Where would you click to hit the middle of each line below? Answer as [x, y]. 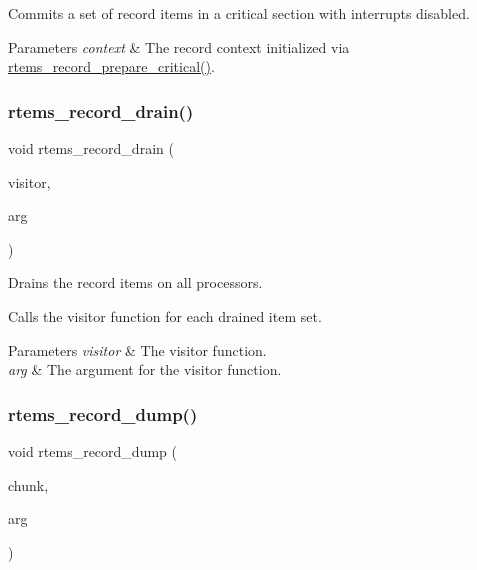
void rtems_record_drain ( [91, 148]
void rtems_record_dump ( [92, 450]
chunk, [28, 484]
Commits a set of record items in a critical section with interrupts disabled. [239, 13]
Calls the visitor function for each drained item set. [165, 315]
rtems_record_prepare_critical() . [111, 66]
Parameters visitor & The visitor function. [137, 349]
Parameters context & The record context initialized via [179, 46]
